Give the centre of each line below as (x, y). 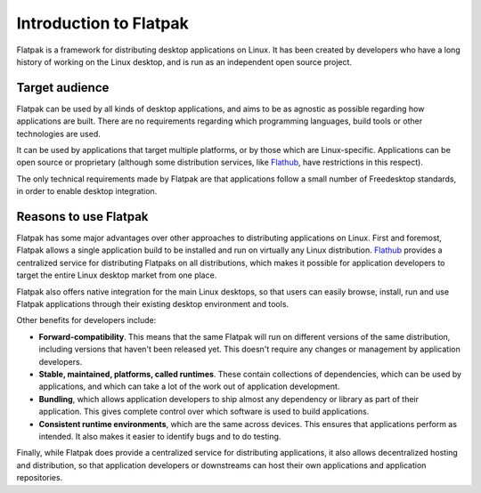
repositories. (40, 478)
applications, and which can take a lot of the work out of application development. (189, 386)
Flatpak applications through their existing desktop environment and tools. (153, 304)
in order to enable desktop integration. (87, 191)
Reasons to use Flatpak (82, 217)
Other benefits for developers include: (86, 320)
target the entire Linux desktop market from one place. (117, 275)
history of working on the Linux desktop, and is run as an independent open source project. (184, 61)
